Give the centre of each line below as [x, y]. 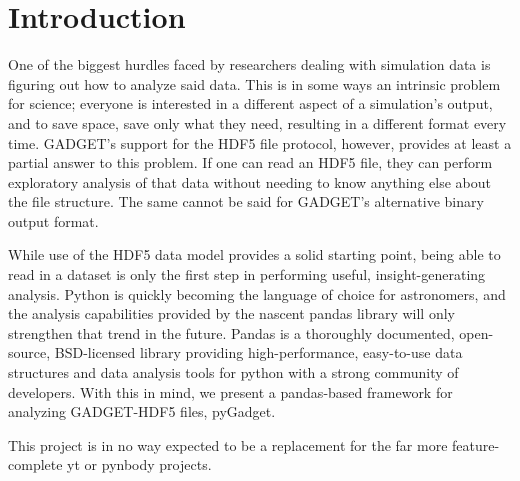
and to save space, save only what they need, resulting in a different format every [257, 122]
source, [29, 352]
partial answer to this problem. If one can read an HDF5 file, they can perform [250, 162]
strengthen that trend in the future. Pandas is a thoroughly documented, [231, 332]
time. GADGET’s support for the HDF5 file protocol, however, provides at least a [260, 142]
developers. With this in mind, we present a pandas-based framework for [230, 391]
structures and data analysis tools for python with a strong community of [233, 372]
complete [35, 464]
